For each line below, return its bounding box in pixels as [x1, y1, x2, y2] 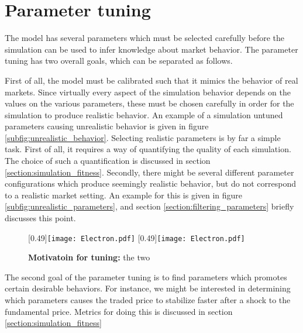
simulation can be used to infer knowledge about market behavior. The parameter [5, 43, 298, 55]
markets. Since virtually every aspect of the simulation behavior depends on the [5, 85, 291, 98]
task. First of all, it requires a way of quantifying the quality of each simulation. [5, 143, 291, 155]
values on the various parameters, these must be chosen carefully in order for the [5, 97, 294, 109]
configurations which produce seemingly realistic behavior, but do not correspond [5, 177, 296, 190]
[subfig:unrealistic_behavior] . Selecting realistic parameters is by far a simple [5, 131, 281, 143]
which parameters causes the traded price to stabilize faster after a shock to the [5, 294, 291, 306]
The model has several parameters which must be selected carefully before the [5, 32, 285, 44]
